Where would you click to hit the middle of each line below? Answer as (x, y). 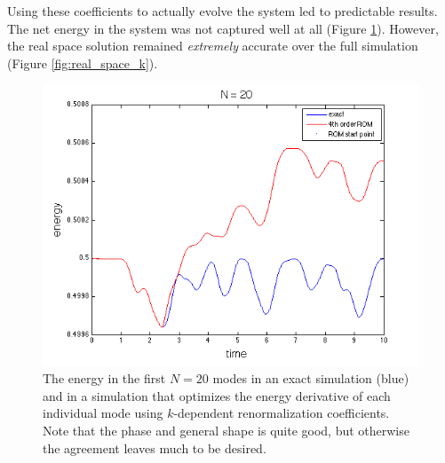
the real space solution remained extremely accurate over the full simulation (213, 46)
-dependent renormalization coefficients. (282, 413)
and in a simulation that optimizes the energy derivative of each (217, 395)
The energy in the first (104, 378)
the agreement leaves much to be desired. (155, 447)
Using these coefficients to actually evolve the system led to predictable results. (222, 11)
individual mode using (103, 413)
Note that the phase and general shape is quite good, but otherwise (226, 430)
